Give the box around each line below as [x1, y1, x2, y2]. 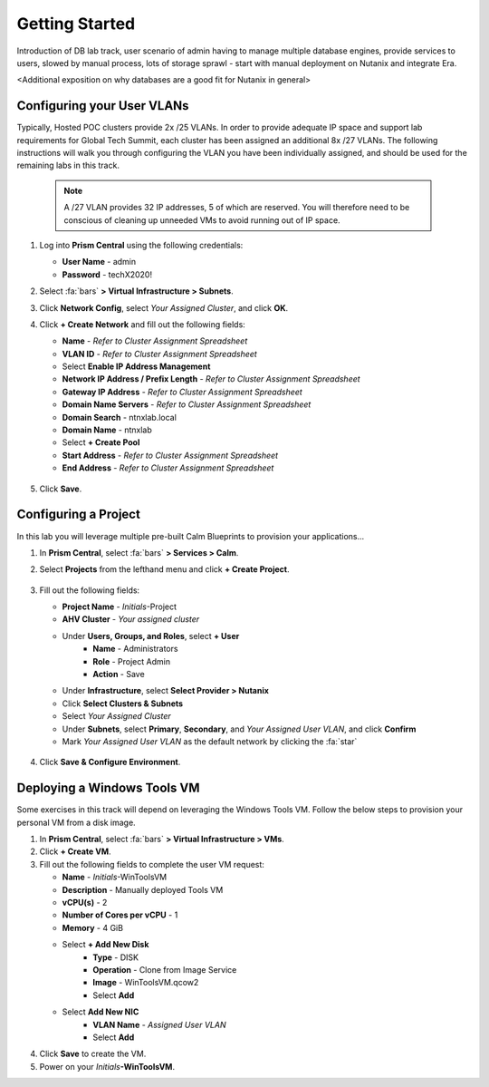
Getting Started [16, 14, 136, 34]
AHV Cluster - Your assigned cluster [62, 614, 200, 625]
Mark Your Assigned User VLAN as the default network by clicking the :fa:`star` [62, 735, 358, 747]
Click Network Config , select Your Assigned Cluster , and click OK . [39, 302, 289, 313]
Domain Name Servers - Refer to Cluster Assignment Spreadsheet [62, 399, 312, 410]
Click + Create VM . [39, 846, 111, 857]
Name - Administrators [92, 644, 178, 655]
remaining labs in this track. [16, 160, 120, 171]
